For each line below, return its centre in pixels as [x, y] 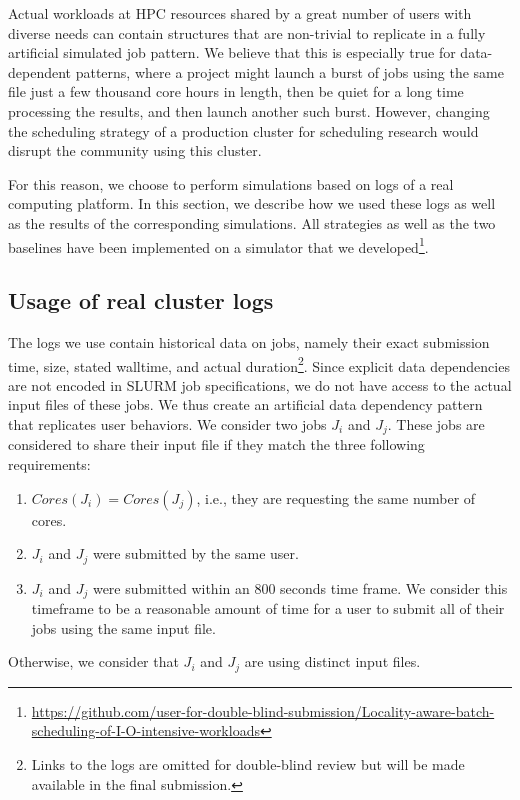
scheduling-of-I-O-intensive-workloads [145, 730]
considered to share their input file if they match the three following [216, 444]
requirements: [49, 464]
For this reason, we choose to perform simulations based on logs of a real [231, 183]
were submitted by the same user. [195, 553]
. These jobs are [436, 424]
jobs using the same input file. [123, 627]
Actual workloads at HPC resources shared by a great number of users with [240, 13]
